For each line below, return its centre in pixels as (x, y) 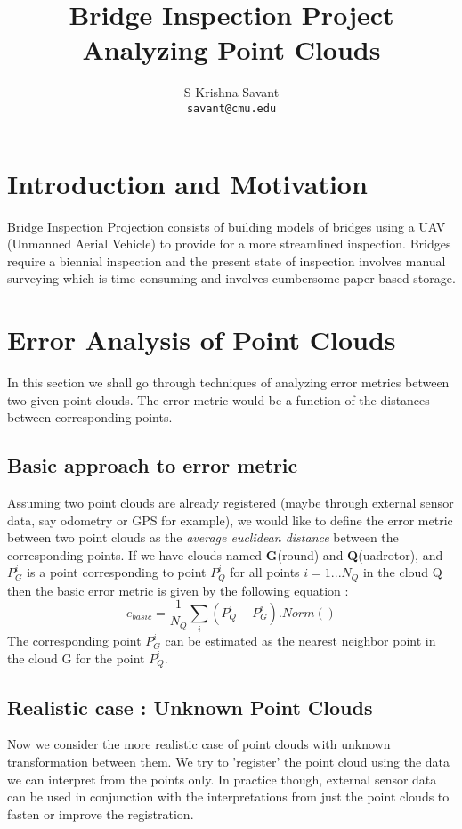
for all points (265, 572)
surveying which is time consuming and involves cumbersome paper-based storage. (231, 278)
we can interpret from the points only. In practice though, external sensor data (222, 779)
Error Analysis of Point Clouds (202, 340)
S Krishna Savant (231, 92)
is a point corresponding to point (117, 572)
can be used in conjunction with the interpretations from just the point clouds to (228, 796)
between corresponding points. (90, 417)
